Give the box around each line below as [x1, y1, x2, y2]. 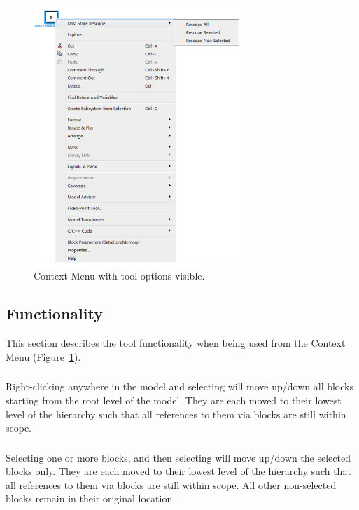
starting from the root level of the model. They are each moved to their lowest [6, 392, 342, 407]
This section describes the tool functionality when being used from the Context [6, 336, 346, 350]
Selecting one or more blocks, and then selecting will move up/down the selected [6, 450, 351, 464]
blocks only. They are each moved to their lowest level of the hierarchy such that [6, 464, 351, 478]
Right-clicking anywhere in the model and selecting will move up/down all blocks [6, 379, 353, 394]
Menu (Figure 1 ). [6, 349, 81, 364]
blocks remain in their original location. [6, 491, 176, 506]
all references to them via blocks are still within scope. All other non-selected [6, 477, 337, 492]
